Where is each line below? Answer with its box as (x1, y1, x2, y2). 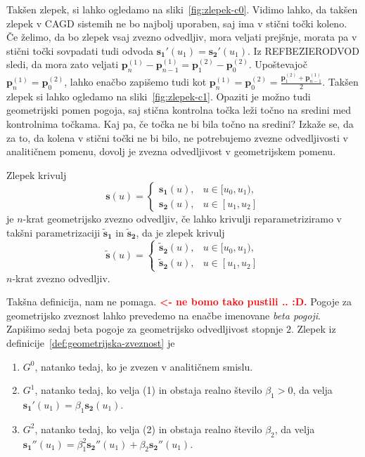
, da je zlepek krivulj (136, 225, 225, 239)
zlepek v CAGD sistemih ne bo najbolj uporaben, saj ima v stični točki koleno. (6, 15, 347, 30)
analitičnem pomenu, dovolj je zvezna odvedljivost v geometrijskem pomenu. (6, 144, 336, 159)
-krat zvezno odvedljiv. (12, 270, 110, 285)
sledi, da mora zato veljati (6, 57, 119, 72)
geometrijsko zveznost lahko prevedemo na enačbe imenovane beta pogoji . (6, 307, 321, 322)
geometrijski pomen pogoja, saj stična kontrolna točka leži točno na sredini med (6, 102, 352, 117)
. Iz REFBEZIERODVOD (247, 43, 359, 58)
